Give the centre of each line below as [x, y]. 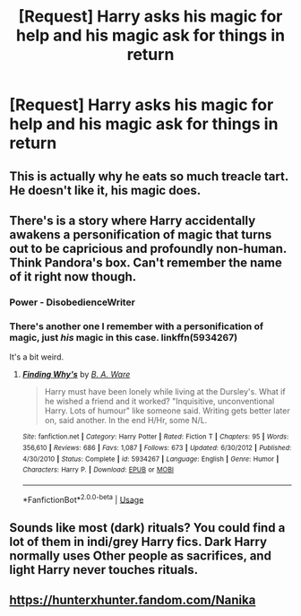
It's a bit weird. [37, 357]
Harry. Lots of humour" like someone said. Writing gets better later [167, 411]
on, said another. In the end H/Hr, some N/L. [126, 421]
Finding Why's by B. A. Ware [76, 375]
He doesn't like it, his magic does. [105, 190]
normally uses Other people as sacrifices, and [140, 555]
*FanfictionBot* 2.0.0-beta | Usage [83, 499]
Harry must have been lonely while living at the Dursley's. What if [165, 392]
